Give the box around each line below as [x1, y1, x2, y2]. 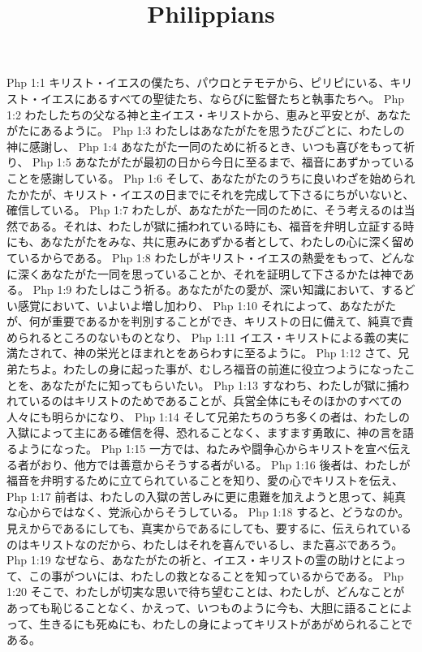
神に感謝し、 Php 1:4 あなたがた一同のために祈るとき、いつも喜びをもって [6, 137, 404, 154]
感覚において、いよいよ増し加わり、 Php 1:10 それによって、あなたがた [17, 296, 396, 313]
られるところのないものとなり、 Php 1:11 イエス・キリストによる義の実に [17, 328, 410, 345]
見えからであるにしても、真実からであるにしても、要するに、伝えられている [6, 520, 411, 536]
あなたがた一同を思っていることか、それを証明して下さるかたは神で [40, 265, 403, 282]
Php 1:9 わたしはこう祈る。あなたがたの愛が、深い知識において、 [32, 281, 381, 298]
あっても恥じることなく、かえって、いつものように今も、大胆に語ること [6, 598, 390, 615]
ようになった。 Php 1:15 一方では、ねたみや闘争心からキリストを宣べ [17, 440, 388, 457]
